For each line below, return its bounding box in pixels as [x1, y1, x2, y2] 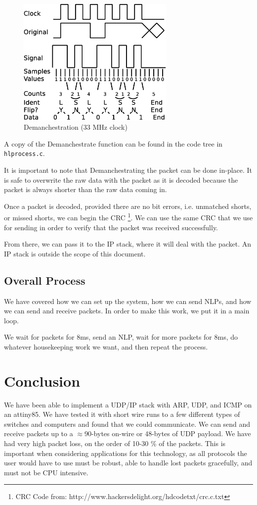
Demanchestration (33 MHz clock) [24, 122, 128, 132]
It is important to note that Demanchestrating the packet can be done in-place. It [4, 164, 253, 175]
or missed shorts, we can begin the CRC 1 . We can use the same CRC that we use [4, 211, 253, 222]
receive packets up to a [4, 428, 73, 439]
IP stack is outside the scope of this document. [4, 248, 146, 258]
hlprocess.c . [4, 148, 45, 158]
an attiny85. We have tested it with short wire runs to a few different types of [4, 409, 240, 419]
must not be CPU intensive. [4, 467, 88, 477]
